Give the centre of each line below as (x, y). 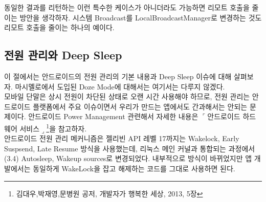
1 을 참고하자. (66, 127)
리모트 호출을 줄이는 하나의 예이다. (59, 27)
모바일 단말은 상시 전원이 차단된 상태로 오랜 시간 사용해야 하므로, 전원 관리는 (127, 96)
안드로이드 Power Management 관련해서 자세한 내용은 (113, 116)
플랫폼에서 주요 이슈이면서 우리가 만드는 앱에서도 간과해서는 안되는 (140, 106)
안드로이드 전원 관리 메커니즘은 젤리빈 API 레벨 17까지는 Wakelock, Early (122, 138)
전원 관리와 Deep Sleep (63, 55)
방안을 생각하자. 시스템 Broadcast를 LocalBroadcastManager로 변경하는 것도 (141, 17)
